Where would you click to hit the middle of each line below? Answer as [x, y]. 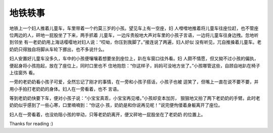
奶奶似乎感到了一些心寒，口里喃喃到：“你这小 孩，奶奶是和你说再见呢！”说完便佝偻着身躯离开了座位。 [116, 105]
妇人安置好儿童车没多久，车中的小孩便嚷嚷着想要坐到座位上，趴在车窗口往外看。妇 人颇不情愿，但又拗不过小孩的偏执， [134, 58]
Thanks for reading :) [31, 124]
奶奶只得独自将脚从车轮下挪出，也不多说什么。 [58, 49]
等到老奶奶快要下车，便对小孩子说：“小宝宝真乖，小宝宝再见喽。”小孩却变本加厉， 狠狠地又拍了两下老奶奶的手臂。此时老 [135, 98]
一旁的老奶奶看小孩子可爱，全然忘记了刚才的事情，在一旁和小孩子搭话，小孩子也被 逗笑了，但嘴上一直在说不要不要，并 [134, 82]
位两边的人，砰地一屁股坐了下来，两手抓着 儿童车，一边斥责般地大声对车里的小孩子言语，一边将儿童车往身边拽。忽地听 [134, 35]
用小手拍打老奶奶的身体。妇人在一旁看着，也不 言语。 [65, 89]
